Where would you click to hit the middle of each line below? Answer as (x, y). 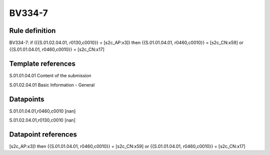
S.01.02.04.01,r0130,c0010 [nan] (42, 120)
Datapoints (27, 99)
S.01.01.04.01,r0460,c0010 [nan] (42, 111)
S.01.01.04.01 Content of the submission (50, 76)
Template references (42, 64)
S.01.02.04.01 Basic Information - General (52, 85)
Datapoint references (43, 134)
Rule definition (32, 31)
